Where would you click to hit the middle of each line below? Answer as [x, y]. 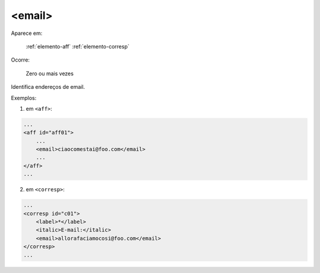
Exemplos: [24, 98]
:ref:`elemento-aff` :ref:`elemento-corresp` [78, 46]
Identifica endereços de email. [48, 87]
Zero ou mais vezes [50, 73]
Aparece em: [27, 33]
